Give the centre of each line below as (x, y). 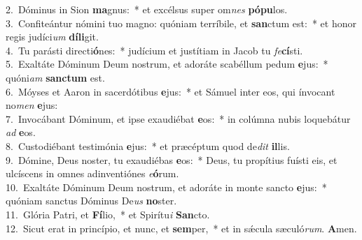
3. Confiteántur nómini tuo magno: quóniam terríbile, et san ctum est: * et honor (181, 23)
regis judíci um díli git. (52, 37)
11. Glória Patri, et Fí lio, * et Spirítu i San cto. (108, 214)
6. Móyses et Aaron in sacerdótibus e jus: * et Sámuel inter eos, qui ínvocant (170, 91)
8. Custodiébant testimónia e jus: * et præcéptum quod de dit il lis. (148, 145)
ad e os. (21, 132)
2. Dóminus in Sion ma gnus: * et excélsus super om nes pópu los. (147, 9)
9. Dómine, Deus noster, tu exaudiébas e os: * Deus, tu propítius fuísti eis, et (172, 159)
